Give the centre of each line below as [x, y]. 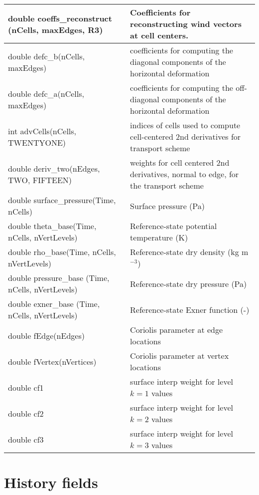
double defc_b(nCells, [46, 56]
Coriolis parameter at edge [177, 330]
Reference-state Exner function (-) [190, 309]
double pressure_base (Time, [59, 278]
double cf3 [26, 439]
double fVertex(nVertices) [52, 361]
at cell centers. [159, 35]
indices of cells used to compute [185, 125]
